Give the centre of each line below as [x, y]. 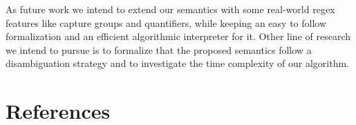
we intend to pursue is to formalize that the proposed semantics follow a [159, 49]
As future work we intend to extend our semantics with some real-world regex [170, 9]
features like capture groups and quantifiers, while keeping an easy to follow [166, 22]
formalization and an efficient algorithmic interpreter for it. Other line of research [178, 36]
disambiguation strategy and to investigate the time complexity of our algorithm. [177, 63]
